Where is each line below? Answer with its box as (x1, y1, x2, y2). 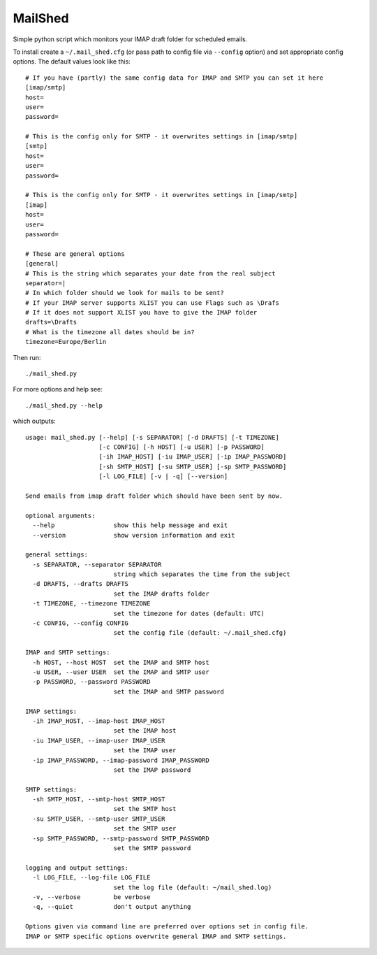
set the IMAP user (113, 747, 177, 754)
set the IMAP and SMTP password (113, 687, 225, 696)
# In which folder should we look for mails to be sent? (25, 289, 225, 297)
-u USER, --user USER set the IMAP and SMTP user (32, 668, 209, 676)
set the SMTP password (113, 845, 191, 852)
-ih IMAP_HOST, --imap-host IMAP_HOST (32, 717, 165, 725)
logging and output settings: (25, 863, 129, 872)
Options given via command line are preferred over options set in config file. (25, 923, 309, 931)
